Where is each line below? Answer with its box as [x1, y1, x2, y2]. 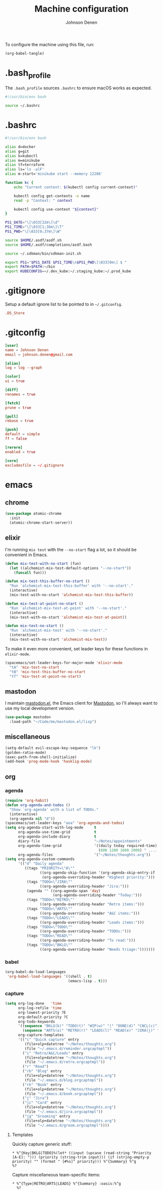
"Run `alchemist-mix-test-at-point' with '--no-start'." [9, 606, 127, 611]
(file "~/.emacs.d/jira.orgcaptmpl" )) [24, 1109, 103, 1114]
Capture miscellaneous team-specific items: [12, 1172, 100, 1177]
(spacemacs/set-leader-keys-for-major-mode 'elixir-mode [5, 660, 123, 665]
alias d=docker [5, 144, 36, 149]
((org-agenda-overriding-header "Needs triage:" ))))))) [39, 947, 155, 952]
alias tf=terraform [5, 163, 45, 167]
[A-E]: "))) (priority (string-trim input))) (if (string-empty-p [12, 1155, 149, 1159]
